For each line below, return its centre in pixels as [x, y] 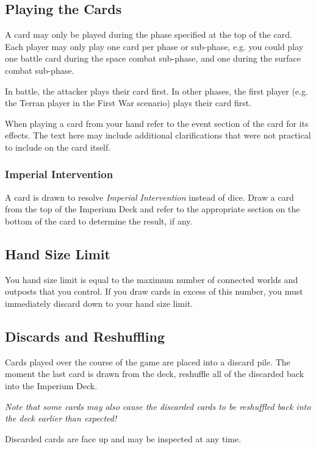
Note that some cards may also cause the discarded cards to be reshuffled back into [158, 406]
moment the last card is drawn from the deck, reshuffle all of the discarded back [155, 374]
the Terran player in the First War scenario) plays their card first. [128, 103]
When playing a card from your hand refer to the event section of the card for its [157, 123]
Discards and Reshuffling [85, 336]
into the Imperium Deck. [51, 385]
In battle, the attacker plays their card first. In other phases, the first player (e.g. [156, 91]
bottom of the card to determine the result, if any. [99, 221]
